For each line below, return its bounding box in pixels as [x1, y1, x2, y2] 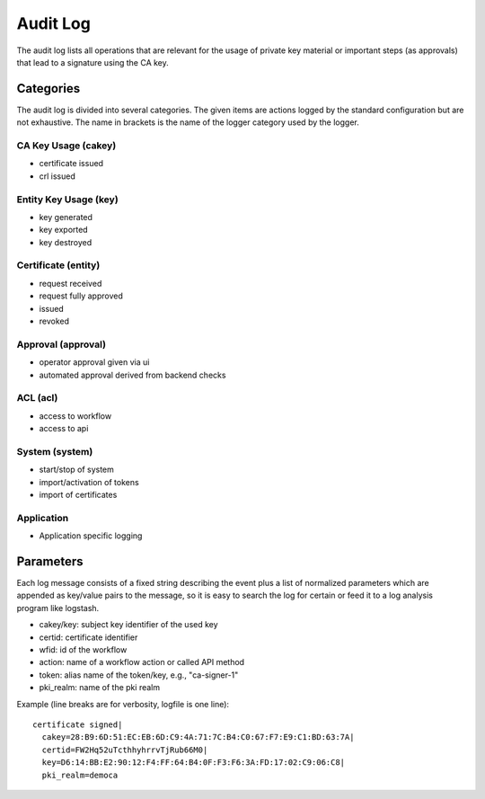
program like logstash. [16, 602, 100, 613]
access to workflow [39, 410, 112, 422]
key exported [39, 225, 89, 235]
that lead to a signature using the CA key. [16, 57, 170, 67]
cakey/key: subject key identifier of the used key [39, 619, 219, 630]
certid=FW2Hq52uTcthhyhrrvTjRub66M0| [41, 744, 208, 755]
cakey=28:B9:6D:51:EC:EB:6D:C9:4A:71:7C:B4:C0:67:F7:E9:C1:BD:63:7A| [41, 732, 355, 742]
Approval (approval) [16, 338, 107, 351]
